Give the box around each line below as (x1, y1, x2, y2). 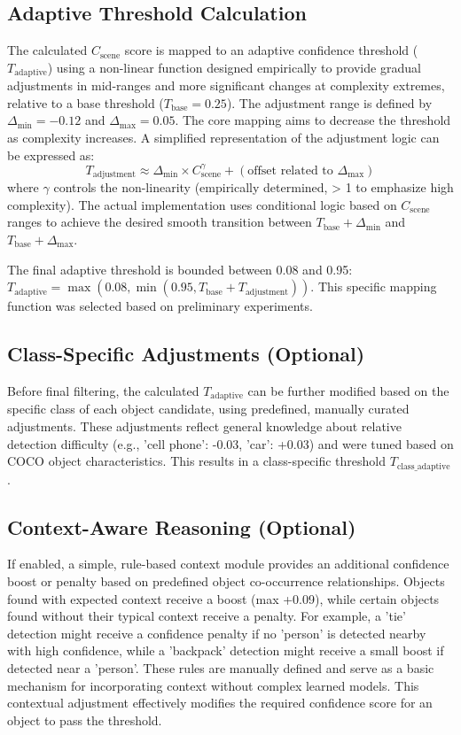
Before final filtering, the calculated (7, 381, 199, 399)
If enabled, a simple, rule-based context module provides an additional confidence (7, 554, 449, 573)
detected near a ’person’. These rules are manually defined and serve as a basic (7, 658, 434, 677)
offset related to (247, 164, 333, 177)
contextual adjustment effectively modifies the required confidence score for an (7, 693, 433, 712)
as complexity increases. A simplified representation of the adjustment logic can (7, 128, 440, 147)
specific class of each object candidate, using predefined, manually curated (7, 399, 410, 418)
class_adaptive (396, 461, 450, 471)
